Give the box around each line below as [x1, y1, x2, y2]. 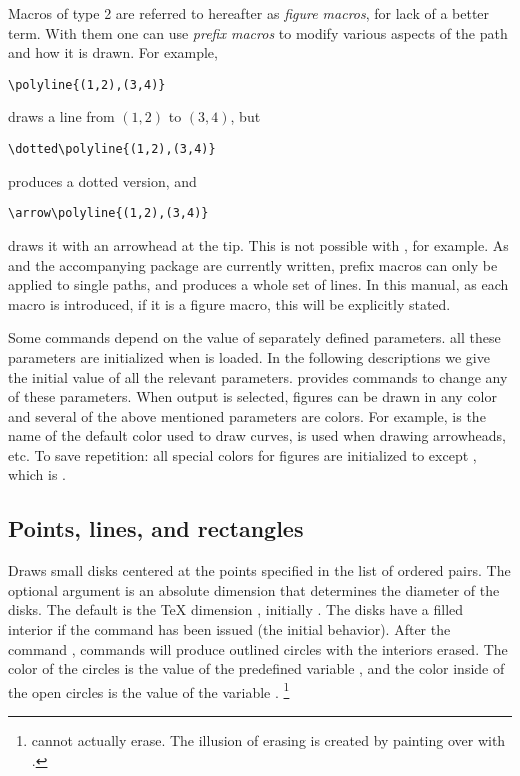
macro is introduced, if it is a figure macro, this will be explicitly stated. [8, 293, 451, 314]
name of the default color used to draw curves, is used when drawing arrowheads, [8, 425, 506, 446]
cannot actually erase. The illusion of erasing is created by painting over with [31, 730, 506, 751]
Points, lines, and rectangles [8, 513, 304, 544]
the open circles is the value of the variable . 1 [8, 678, 290, 702]
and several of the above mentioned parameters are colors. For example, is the [8, 405, 486, 426]
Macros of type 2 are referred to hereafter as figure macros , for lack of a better [8, 3, 490, 23]
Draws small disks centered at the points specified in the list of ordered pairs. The [8, 560, 511, 581]
